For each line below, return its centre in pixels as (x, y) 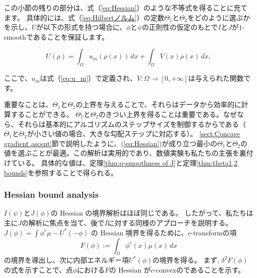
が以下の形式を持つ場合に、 (81, 27)
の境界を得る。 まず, (186, 260)
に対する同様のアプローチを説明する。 (170, 222)
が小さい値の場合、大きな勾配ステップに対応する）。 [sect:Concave (133, 134)
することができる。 (42, 114)
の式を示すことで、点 (39, 269)
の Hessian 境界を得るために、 (139, 232)
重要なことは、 (28, 104)
